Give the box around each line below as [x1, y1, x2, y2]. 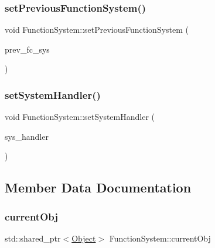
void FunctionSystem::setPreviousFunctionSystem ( [5, 23, 189, 36]
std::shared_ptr [5, 232, 61, 244]
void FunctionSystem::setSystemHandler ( [5, 111, 155, 123]
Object [71, 232, 96, 244]
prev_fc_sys [5, 43, 50, 55]
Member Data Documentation [5, 178, 192, 197]
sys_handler [5, 130, 49, 142]
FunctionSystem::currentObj [109, 232, 211, 244]
